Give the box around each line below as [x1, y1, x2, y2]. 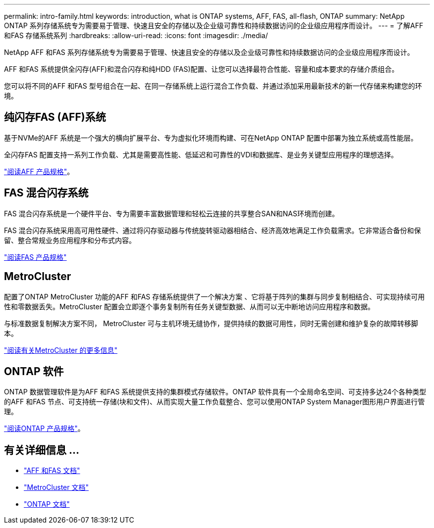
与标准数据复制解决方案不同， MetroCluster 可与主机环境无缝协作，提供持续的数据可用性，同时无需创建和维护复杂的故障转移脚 [4, 319, 418, 328]
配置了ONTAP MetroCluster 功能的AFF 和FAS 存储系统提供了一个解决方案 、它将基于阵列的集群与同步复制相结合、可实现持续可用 [4, 292, 425, 301]
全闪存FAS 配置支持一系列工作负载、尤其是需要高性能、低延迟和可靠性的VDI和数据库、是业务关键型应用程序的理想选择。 [4, 150, 398, 159]
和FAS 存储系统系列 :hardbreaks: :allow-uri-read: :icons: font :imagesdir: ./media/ [4, 31, 268, 40]
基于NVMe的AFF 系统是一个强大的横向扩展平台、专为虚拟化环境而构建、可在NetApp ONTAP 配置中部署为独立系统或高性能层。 [4, 133, 418, 142]
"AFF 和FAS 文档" [24, 466, 80, 475]
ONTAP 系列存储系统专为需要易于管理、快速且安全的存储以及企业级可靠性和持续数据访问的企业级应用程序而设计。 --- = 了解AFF [4, 21, 424, 30]
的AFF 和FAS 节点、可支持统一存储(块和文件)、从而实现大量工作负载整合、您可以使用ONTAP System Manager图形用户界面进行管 [4, 397, 425, 406]
